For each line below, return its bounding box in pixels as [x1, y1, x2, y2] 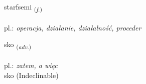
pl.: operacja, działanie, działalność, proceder [4, 22, 141, 32]
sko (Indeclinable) [4, 69, 59, 80]
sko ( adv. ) [4, 39, 32, 51]
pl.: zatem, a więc [4, 60, 58, 70]
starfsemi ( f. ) [4, 1, 42, 13]
